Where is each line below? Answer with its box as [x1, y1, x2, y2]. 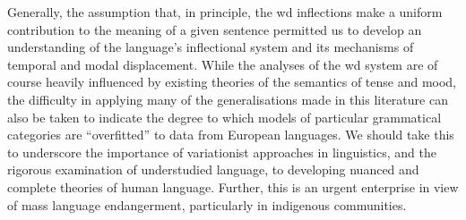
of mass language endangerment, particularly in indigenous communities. [7, 195, 407, 214]
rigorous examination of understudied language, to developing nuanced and [7, 160, 419, 179]
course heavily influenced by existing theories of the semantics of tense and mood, [7, 72, 457, 91]
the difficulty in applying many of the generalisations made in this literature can [7, 89, 448, 108]
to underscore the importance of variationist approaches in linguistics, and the [7, 142, 436, 161]
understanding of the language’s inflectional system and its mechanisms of [7, 38, 414, 56]
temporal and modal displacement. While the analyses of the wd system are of [7, 55, 438, 73]
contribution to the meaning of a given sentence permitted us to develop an [7, 20, 422, 38]
